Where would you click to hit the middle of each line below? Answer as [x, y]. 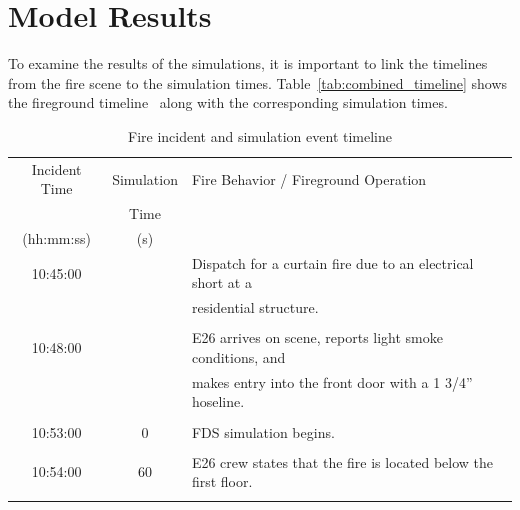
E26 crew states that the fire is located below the [342, 461]
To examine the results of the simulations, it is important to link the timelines [248, 63]
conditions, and [238, 357]
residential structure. [255, 307]
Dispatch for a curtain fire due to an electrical [332, 262]
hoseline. [218, 401]
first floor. [222, 481]
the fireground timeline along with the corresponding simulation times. [228, 102]
